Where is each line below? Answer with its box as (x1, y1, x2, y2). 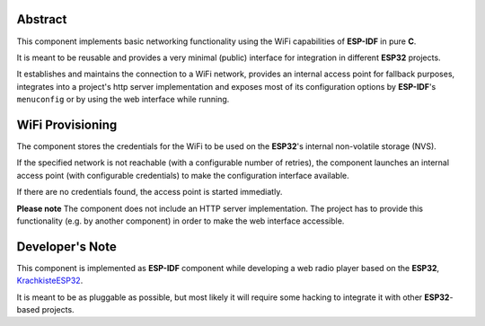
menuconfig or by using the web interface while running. (16, 94, 230, 105)
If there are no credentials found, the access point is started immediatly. (16, 187, 283, 198)
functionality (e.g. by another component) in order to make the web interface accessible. (16, 216, 345, 226)
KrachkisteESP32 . (16, 275, 84, 286)
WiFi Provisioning (16, 117, 118, 132)
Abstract (16, 12, 67, 27)
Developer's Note (16, 239, 117, 254)
